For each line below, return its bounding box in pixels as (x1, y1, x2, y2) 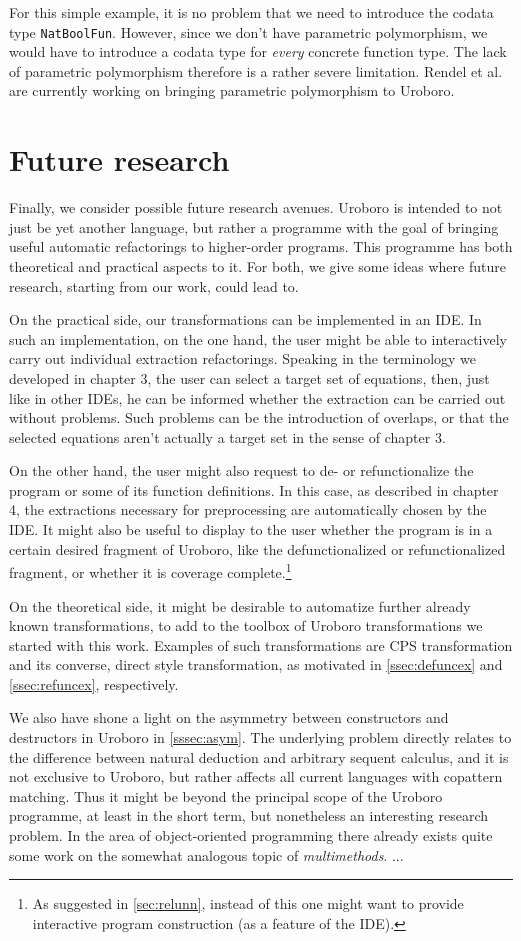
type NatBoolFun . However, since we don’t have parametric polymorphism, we (9, 21, 488, 42)
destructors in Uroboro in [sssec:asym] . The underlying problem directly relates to (9, 727, 512, 748)
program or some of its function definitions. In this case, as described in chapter (9, 479, 499, 500)
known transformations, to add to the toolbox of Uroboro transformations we (9, 615, 483, 636)
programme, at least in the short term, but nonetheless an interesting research (9, 805, 489, 826)
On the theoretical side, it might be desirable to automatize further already (9, 595, 471, 616)
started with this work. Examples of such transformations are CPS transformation (9, 634, 513, 655)
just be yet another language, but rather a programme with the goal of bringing (9, 216, 499, 237)
